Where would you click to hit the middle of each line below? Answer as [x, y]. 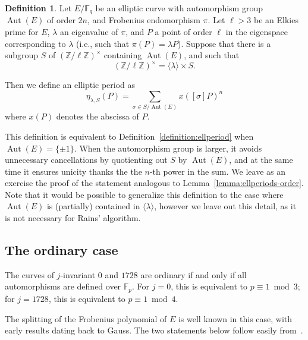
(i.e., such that [103, 43]
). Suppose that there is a [224, 43]
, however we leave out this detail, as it [225, 206]
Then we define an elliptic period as [70, 85]
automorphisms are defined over [63, 286]
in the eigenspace [257, 32]
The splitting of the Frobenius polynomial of [86, 318]
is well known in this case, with [235, 318]
